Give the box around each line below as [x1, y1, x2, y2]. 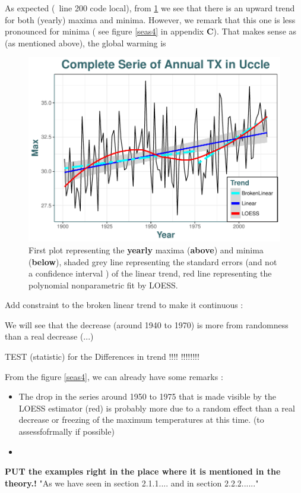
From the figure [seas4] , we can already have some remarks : [5, 370, 223, 382]
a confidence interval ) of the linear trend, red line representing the [28, 267, 272, 280]
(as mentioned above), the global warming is [5, 36, 166, 49]
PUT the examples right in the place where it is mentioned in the [5, 465, 281, 478]
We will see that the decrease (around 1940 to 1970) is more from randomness [5, 318, 289, 331]
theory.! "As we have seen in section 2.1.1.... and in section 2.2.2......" [5, 476, 259, 489]
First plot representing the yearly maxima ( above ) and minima [28, 243, 264, 256]
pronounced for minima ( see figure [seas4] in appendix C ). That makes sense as [5, 25, 297, 37]
